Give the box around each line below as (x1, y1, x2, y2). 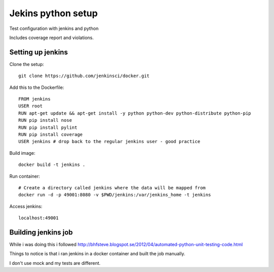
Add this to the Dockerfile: (9, 84, 64, 90)
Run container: (9, 173, 40, 179)
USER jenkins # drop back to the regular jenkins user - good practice (18, 139, 200, 145)
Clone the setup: (9, 61, 44, 67)
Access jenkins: (9, 203, 43, 209)
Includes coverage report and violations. (9, 35, 94, 41)
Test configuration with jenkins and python (9, 25, 99, 31)
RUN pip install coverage (18, 131, 83, 137)
